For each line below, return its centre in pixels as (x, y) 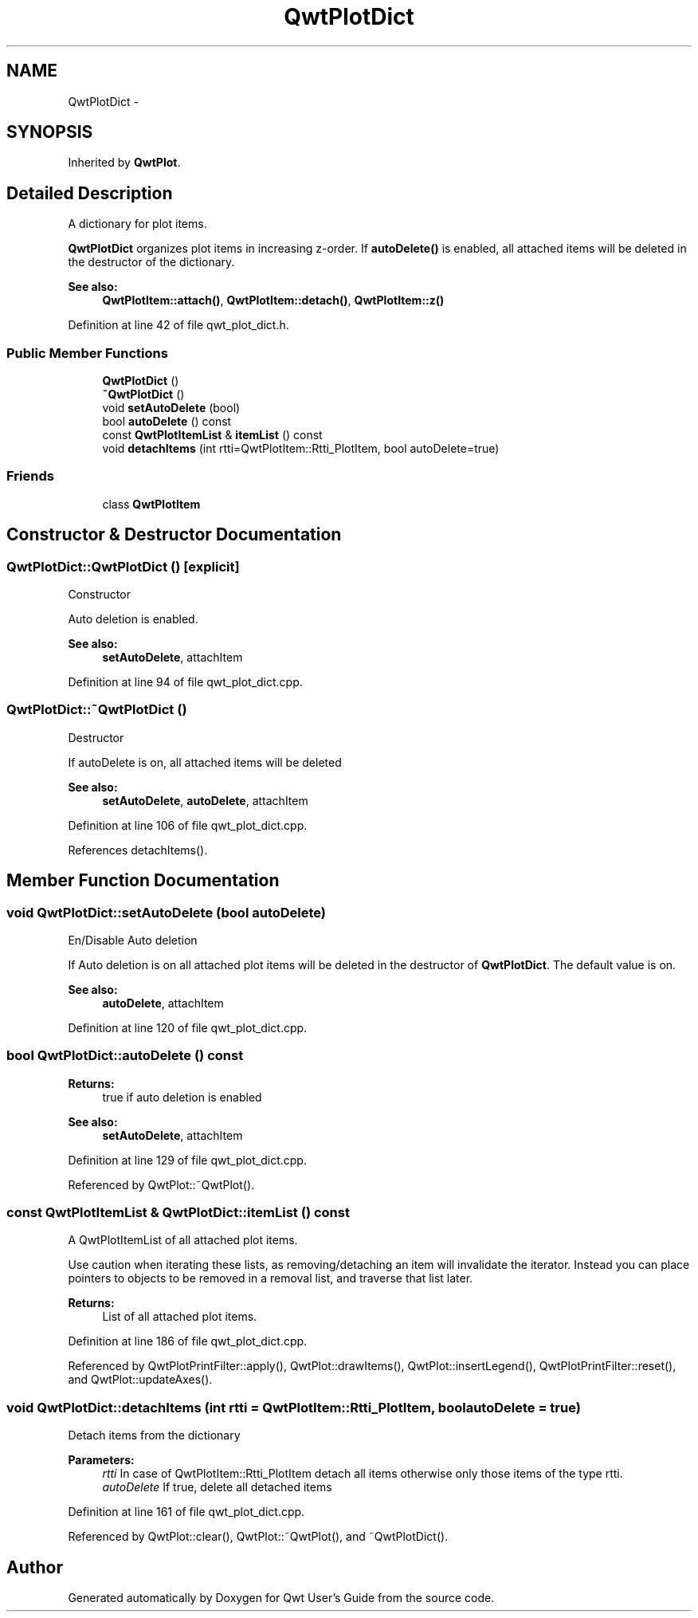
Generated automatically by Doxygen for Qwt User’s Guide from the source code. (281, 1598)
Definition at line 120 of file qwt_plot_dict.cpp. (188, 1027)
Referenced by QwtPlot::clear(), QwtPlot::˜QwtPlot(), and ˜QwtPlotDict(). (258, 1537)
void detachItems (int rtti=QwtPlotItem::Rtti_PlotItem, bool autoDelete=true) (301, 449)
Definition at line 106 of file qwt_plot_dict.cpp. (188, 825)
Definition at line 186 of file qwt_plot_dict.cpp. (188, 1341)
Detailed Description (90, 193)
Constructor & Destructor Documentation (174, 535)
